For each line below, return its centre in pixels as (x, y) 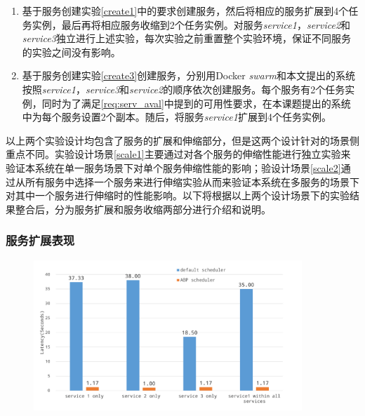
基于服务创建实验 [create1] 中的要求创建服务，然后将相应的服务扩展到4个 (185, 11)
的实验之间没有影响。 (71, 52)
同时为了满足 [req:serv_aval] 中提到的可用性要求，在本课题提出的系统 (196, 103)
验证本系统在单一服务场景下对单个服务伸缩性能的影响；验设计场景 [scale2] (173, 167)
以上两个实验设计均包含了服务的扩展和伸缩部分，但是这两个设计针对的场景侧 (182, 140)
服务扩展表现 (40, 240)
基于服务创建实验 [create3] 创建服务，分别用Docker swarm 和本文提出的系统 (188, 75)
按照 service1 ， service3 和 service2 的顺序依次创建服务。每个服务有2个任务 (184, 89)
